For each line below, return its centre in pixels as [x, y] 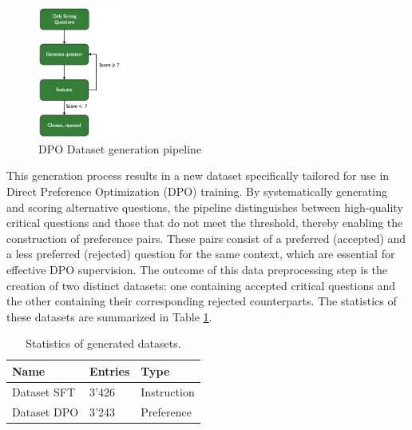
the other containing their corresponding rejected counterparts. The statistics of [202, 301]
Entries [110, 370]
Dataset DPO [46, 411]
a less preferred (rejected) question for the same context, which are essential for [201, 254]
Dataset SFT [44, 391]
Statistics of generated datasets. [103, 343]
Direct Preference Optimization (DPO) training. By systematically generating [197, 191]
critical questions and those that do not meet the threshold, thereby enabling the [205, 223]
